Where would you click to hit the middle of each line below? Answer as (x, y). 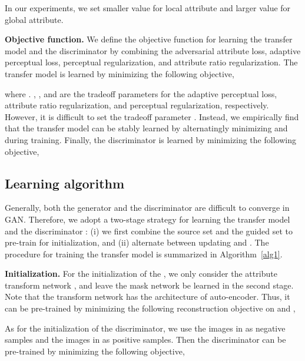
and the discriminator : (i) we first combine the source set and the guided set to (149, 231)
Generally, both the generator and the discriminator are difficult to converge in (147, 208)
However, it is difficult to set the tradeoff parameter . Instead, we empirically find (152, 116)
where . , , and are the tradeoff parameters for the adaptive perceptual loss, (141, 93)
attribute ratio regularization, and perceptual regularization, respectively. (137, 105)
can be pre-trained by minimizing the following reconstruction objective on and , (150, 308)
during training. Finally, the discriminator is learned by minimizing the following (150, 139)
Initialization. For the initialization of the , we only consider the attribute (141, 274)
